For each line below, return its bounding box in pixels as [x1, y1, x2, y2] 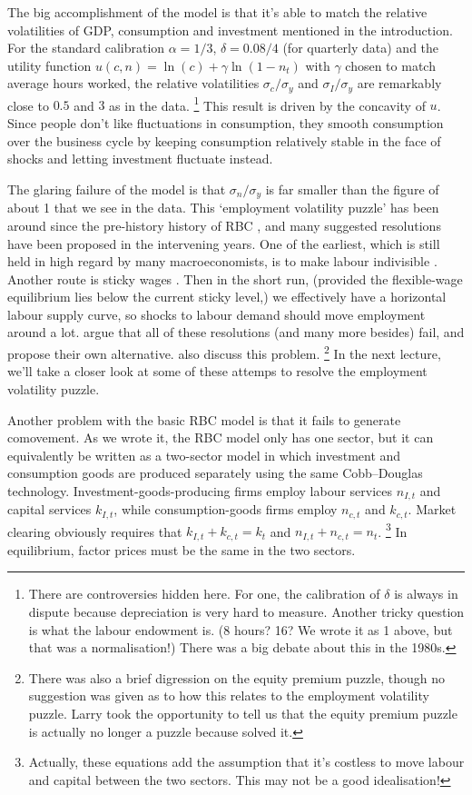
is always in [394, 584, 458, 603]
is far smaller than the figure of [265, 179, 439, 198]
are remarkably [357, 74, 442, 93]
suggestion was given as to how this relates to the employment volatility [28, 686, 429, 705]
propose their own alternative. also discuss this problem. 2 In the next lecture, [7, 342, 441, 363]
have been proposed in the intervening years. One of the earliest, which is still [7, 234, 440, 253]
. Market [408, 500, 457, 519]
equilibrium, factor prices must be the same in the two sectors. [7, 540, 356, 559]
